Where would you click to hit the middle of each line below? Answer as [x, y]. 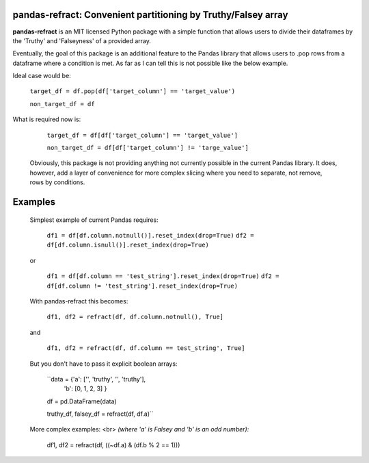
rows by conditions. [57, 182]
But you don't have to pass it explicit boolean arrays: [104, 364]
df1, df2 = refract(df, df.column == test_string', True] [146, 348]
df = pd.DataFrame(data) [82, 401]
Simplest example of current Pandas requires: [94, 220]
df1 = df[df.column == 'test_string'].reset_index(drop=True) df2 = [163, 276]
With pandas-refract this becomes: [79, 301]
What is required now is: [47, 119]
